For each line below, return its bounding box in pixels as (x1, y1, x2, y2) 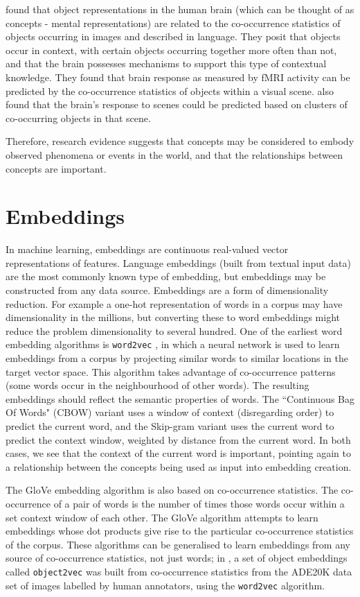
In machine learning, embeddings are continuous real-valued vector (6, 242, 289, 257)
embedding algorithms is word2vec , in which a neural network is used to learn (6, 337, 340, 352)
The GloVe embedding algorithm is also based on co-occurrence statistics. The (6, 483, 339, 497)
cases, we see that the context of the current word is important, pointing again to (6, 446, 351, 460)
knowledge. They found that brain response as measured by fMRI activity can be (6, 69, 350, 84)
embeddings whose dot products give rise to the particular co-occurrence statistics (6, 524, 354, 538)
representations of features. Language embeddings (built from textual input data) (6, 255, 351, 270)
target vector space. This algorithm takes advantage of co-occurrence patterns (6, 364, 336, 379)
